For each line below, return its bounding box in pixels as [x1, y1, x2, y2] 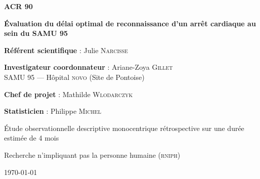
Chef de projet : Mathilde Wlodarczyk [4, 88, 133, 99]
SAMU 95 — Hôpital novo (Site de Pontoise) [4, 71, 145, 82]
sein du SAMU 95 [4, 28, 68, 38]
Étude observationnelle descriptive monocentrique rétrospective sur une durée [4, 122, 244, 133]
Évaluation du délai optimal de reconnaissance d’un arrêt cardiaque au [4, 18, 256, 28]
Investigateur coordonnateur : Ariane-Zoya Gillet [4, 62, 173, 72]
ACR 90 [4, 1, 33, 11]
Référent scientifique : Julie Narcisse [4, 44, 128, 55]
